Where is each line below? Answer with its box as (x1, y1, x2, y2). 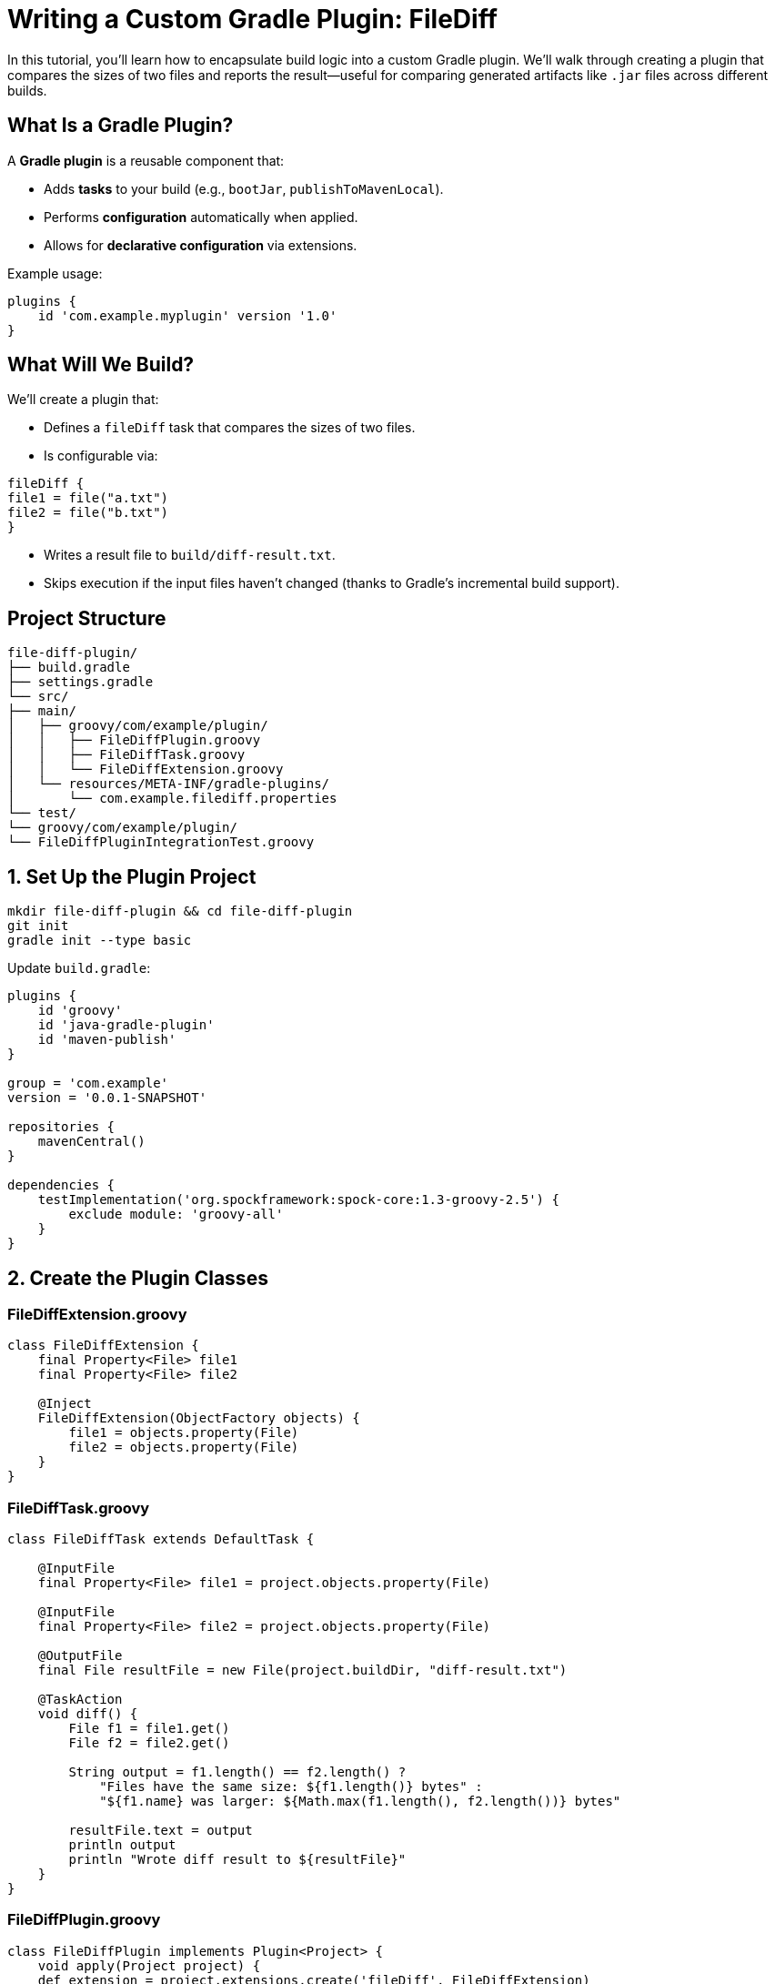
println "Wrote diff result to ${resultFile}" (68, 1852, 407, 1868)
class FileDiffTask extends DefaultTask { (7, 1532, 315, 1547)
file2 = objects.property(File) (68, 1440, 299, 1455)
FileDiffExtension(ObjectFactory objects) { (37, 1411, 360, 1426)
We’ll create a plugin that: (7, 391, 159, 408)
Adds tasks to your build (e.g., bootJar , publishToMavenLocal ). (44, 180, 444, 197)
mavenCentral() (37, 1134, 146, 1149)
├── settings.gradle (7, 674, 154, 690)
